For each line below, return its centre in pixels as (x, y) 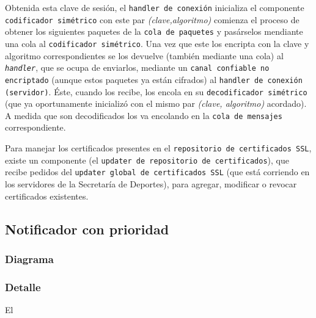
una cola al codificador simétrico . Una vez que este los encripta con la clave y (157, 43)
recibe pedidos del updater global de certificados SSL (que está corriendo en (157, 172)
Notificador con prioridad (87, 229)
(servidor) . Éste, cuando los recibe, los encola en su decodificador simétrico (156, 91)
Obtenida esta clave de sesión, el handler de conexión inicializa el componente (155, 7)
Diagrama (29, 258)
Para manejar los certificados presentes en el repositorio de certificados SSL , (158, 148)
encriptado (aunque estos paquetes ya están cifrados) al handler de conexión (154, 79)
